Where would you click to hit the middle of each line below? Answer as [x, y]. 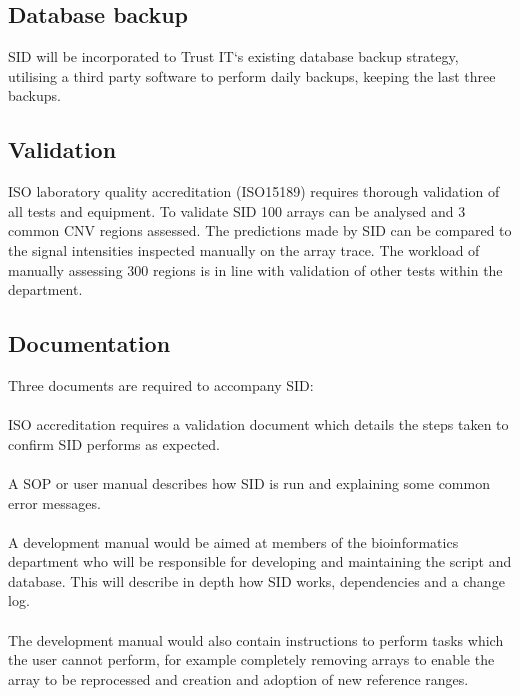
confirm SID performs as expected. [114, 443]
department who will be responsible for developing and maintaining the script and [260, 561]
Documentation [89, 343]
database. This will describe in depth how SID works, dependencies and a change [256, 580]
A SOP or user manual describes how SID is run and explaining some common [249, 482]
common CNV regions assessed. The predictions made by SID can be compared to [260, 230]
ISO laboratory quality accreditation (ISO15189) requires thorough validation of [254, 191]
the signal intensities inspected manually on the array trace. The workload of [244, 249]
